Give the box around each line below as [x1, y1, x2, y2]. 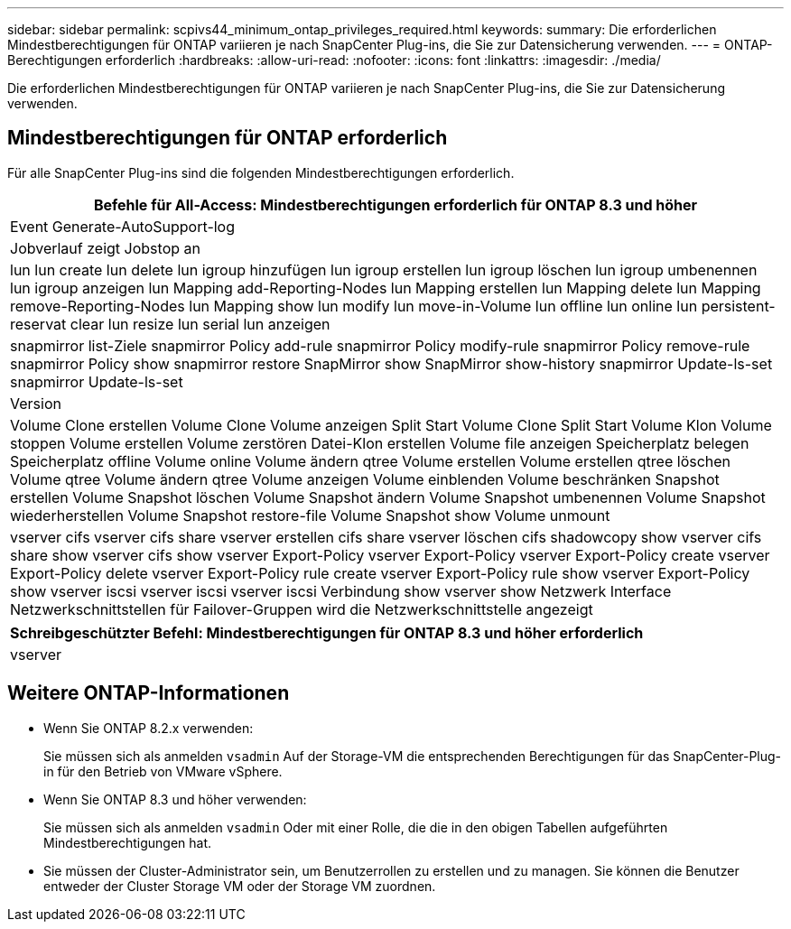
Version [10, 394, 61, 413]
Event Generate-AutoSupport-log [10, 217, 236, 236]
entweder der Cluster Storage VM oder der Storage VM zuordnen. [43, 878, 436, 894]
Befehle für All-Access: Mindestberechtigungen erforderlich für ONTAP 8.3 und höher [93, 195, 698, 214]
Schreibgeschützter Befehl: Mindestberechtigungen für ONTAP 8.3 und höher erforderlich [10, 623, 644, 642]
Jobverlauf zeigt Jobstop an [10, 238, 200, 257]
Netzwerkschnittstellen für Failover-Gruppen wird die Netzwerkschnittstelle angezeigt [10, 599, 593, 618]
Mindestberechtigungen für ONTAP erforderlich [7, 126, 448, 150]
